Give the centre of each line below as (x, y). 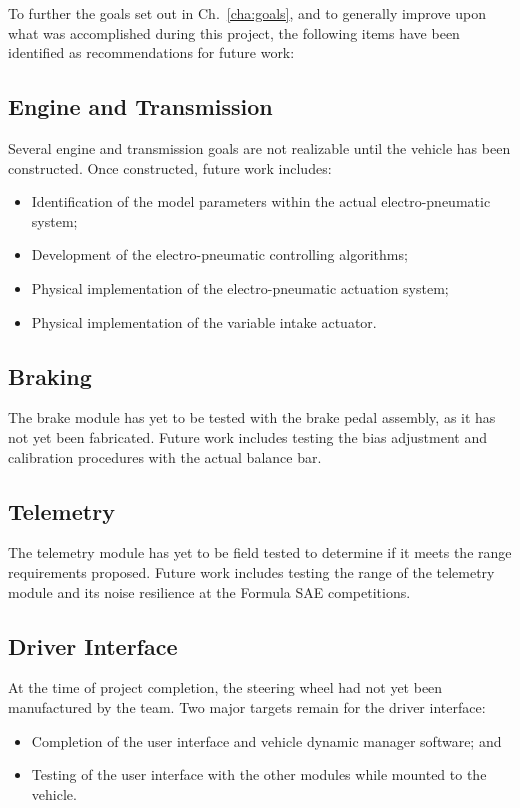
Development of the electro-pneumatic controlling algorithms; (219, 254)
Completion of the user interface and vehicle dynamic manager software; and (266, 740)
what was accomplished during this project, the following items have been (234, 32)
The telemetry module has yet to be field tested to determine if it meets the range (260, 552)
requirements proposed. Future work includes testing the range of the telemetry (251, 571)
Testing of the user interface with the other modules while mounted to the (259, 774)
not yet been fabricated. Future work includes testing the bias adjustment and (247, 436)
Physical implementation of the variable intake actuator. (204, 321)
